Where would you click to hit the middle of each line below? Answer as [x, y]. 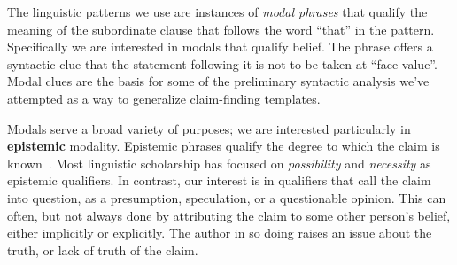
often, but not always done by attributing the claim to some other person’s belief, [229, 215]
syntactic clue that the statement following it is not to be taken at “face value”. [222, 63]
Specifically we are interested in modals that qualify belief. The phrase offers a [220, 47]
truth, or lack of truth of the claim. [103, 249]
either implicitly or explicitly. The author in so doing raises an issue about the [220, 233]
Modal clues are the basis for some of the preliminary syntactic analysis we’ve [218, 81]
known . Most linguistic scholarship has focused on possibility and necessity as [219, 163]
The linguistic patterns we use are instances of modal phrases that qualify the [217, 12]
